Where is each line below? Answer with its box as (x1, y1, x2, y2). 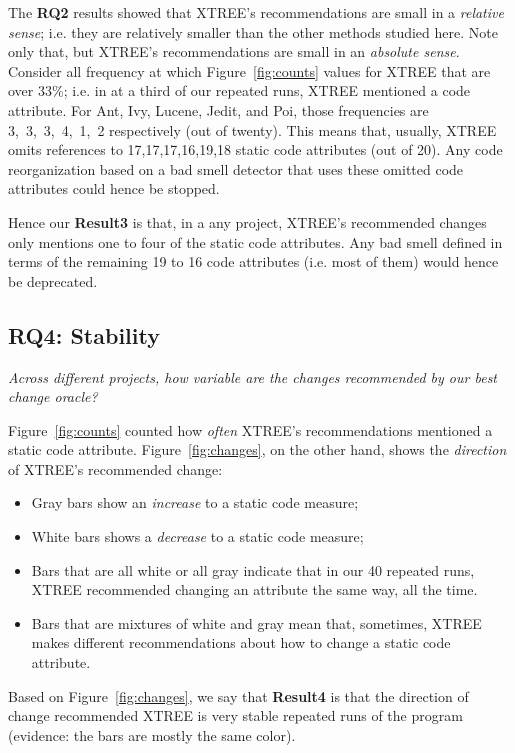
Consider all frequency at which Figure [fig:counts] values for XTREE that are (8, 60, 491, 81)
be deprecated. (8, 270, 98, 291)
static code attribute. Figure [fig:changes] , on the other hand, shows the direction (8, 439, 507, 460)
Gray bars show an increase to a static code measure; (31, 492, 359, 513)
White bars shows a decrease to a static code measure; (31, 526, 364, 547)
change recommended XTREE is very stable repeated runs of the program (8, 705, 463, 726)
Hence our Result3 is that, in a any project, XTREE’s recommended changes (8, 211, 487, 232)
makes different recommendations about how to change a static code (31, 632, 451, 653)
